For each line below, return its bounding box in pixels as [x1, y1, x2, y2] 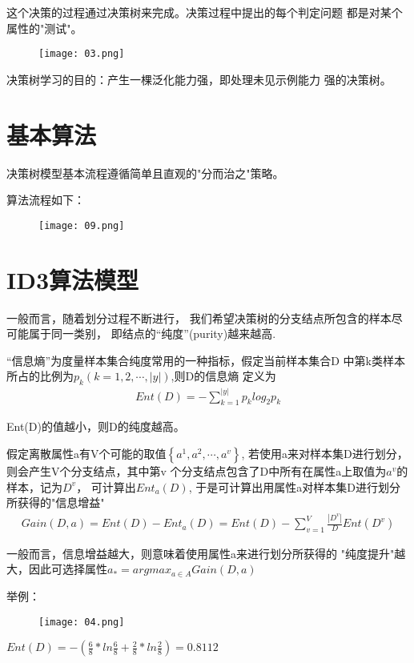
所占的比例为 [6, 368, 74, 384]
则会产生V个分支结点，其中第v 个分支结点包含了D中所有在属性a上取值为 [6, 462, 387, 479]
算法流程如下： [6, 191, 85, 208]
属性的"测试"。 [6, 19, 82, 36]
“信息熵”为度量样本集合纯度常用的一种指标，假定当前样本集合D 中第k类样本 [6, 352, 405, 368]
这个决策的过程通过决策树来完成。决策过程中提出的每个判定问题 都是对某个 [6, 4, 403, 20]
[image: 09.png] [38, 219, 125, 231]
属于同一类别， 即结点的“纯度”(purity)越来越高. [28, 325, 276, 342]
